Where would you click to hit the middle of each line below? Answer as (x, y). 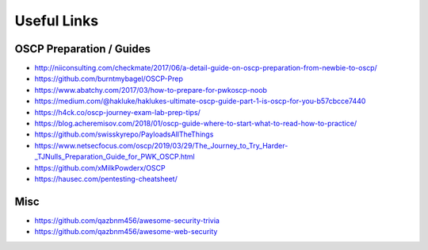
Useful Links (57, 21)
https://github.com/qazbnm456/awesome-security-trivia (127, 220)
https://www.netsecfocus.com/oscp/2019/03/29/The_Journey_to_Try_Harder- (161, 145)
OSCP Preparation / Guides (82, 49)
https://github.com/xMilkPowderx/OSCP (100, 167)
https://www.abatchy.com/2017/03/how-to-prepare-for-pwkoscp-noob (151, 90)
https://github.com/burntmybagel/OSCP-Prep (109, 79)
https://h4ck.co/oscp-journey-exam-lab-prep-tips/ (118, 112)
